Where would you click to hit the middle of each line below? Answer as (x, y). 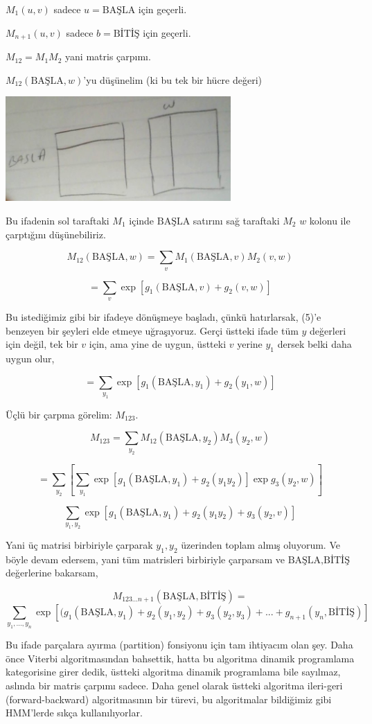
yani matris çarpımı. (108, 56)
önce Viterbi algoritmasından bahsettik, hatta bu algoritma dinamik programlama (180, 658)
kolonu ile (330, 220)
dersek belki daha (315, 344)
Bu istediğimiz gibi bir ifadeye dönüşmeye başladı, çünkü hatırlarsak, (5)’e (163, 316)
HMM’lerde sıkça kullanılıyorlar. (74, 713)
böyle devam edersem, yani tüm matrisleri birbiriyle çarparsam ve (145, 559)
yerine (250, 344)
